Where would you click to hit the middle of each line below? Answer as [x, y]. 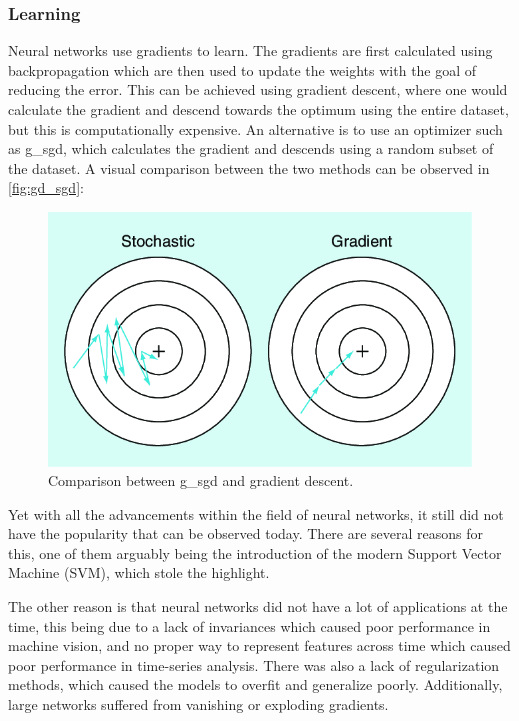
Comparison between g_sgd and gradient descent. [201, 480]
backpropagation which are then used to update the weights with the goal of [242, 69]
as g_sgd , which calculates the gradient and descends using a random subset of [251, 148]
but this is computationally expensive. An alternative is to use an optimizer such [255, 128]
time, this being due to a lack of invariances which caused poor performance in [249, 625]
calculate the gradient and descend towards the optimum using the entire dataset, [258, 109]
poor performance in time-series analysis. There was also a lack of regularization [254, 664]
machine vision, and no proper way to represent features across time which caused [259, 645]
